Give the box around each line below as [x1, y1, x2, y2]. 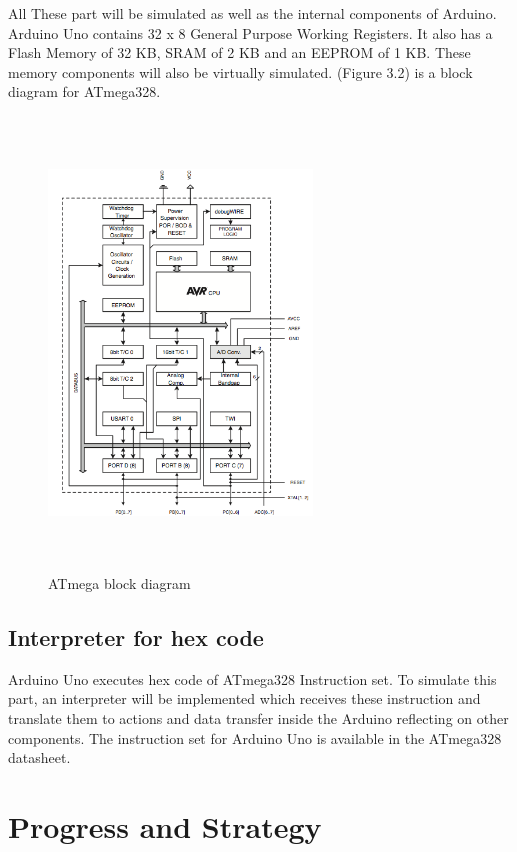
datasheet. [8, 747, 71, 768]
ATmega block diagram [48, 573, 191, 594]
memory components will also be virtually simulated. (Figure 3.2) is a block [8, 61, 473, 82]
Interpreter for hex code [8, 622, 264, 653]
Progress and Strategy [8, 806, 322, 847]
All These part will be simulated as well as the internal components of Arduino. [8, 3, 497, 23]
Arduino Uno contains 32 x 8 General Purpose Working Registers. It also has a [8, 22, 493, 43]
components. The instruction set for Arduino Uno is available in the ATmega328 [8, 727, 502, 748]
